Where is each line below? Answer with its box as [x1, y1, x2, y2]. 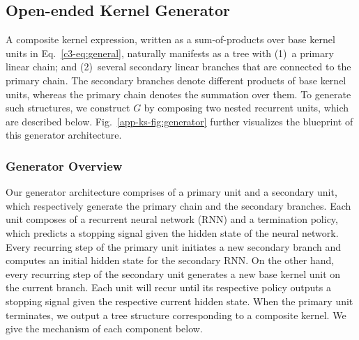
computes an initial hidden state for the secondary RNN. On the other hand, [6, 253, 335, 268]
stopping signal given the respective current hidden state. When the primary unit [6, 293, 353, 308]
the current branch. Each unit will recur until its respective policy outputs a [6, 280, 331, 295]
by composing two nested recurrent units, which [144, 100, 349, 115]
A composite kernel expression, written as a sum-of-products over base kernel [6, 32, 335, 47]
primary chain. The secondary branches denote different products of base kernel [6, 72, 346, 87]
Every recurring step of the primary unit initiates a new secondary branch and [6, 239, 342, 254]
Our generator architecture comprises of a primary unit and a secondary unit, [6, 185, 337, 199]
